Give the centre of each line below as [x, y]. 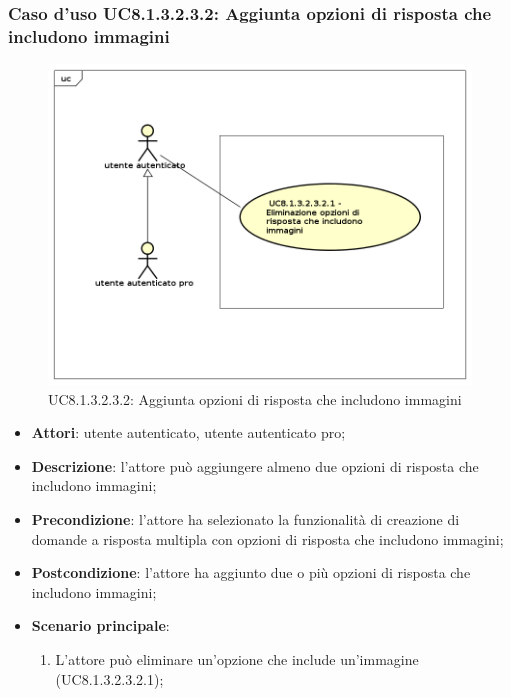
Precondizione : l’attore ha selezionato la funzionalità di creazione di [245, 519]
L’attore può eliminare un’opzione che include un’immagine [237, 658]
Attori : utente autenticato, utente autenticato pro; [188, 432]
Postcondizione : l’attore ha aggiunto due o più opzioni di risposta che [251, 572]
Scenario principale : [100, 625]
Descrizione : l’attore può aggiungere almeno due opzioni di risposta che [255, 465]
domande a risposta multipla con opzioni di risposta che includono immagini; [267, 538]
